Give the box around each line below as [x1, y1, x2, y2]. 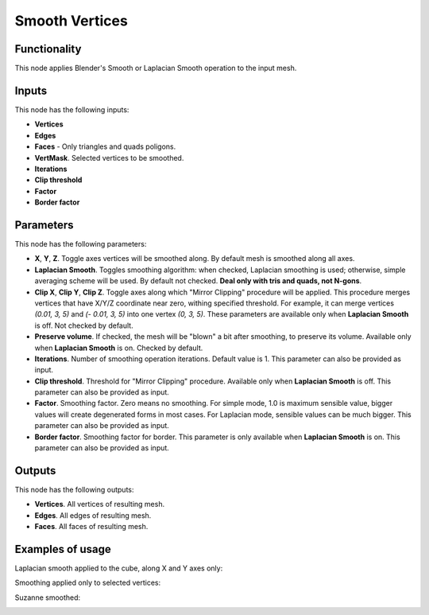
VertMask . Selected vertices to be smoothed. [34, 153, 184, 162]
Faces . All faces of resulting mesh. [34, 522, 149, 531]
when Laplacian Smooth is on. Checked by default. [34, 343, 203, 352]
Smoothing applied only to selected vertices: [14, 578, 161, 588]
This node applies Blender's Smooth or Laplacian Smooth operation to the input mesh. [14, 64, 297, 73]
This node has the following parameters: [14, 239, 147, 248]
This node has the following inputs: [14, 104, 129, 115]
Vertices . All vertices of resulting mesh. [34, 500, 165, 509]
